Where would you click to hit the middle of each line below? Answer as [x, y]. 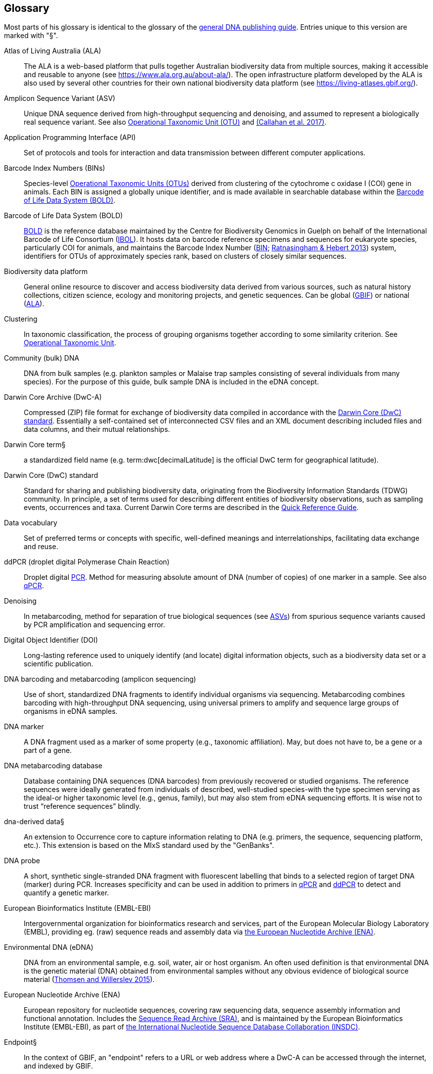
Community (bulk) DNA [42, 358]
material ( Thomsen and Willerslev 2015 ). [89, 980]
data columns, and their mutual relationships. [97, 429]
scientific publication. [59, 664]
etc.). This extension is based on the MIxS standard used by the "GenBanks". [149, 845]
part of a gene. [48, 750]
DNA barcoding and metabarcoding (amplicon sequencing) [100, 679]
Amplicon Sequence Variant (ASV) [60, 98]
